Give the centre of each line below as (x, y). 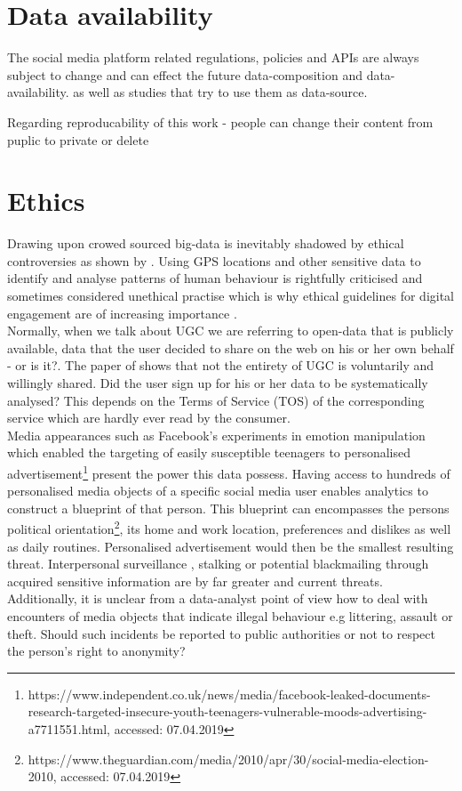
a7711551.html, (69, 728)
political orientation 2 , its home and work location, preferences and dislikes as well (229, 528)
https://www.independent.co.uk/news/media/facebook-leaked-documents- (229, 694)
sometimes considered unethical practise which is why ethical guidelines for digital (231, 295)
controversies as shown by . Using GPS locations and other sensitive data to (214, 260)
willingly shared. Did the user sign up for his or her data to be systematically (218, 382)
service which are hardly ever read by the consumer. (149, 418)
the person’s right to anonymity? (96, 651)
